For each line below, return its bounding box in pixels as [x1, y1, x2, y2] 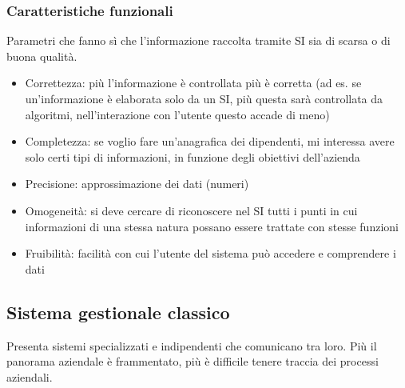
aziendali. [6, 368, 53, 385]
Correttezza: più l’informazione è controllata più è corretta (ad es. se [25, 74, 362, 91]
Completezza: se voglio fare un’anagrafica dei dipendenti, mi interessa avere [25, 133, 395, 150]
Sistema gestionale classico [6, 299, 230, 324]
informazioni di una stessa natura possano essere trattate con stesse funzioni [25, 218, 399, 234]
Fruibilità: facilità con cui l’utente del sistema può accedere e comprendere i [25, 245, 396, 262]
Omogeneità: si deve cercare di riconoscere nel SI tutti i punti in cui [25, 202, 358, 218]
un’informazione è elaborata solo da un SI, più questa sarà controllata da [25, 90, 383, 106]
